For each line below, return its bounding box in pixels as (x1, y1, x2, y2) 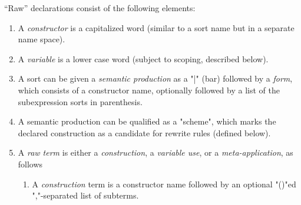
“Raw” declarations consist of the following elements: (4, 2, 196, 14)
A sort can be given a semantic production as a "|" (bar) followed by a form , (18, 72, 293, 85)
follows (18, 157, 43, 170)
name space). (18, 33, 65, 45)
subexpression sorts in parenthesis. (18, 95, 143, 107)
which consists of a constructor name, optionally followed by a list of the (18, 83, 280, 96)
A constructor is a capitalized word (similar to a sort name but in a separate (18, 21, 295, 33)
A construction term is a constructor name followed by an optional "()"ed (32, 177, 296, 190)
